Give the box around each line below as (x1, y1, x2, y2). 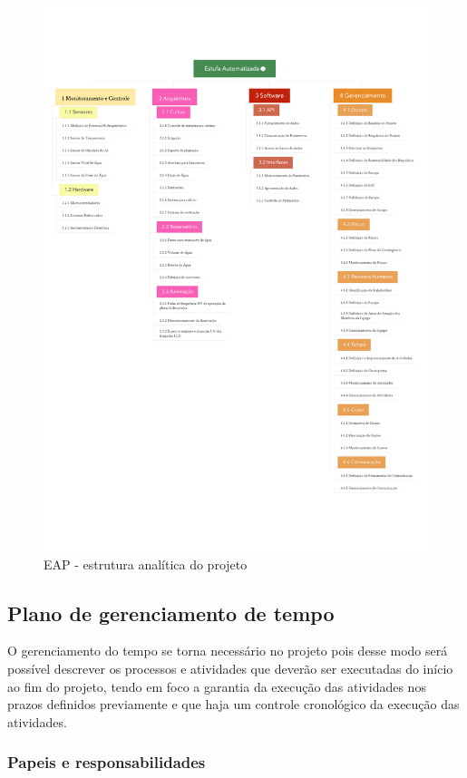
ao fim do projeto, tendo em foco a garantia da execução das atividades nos (7, 676, 426, 695)
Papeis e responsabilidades (7, 751, 206, 773)
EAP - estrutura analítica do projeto (44, 554, 248, 573)
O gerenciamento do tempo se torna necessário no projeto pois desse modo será (7, 641, 448, 660)
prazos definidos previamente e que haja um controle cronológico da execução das (7, 695, 460, 714)
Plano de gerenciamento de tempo (7, 598, 335, 627)
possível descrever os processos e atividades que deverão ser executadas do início (7, 658, 453, 677)
